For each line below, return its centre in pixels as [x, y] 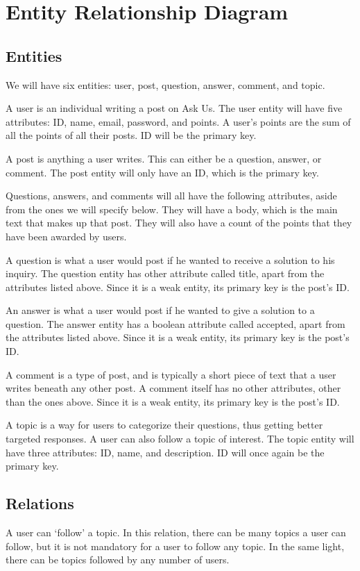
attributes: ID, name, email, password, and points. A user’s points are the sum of [178, 121]
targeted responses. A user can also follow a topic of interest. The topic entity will [180, 439]
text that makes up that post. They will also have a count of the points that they [179, 223]
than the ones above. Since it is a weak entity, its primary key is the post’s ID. [173, 401]
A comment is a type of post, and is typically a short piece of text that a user [171, 374]
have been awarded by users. [66, 236]
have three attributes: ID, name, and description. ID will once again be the [165, 452]
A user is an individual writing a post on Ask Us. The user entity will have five [174, 108]
